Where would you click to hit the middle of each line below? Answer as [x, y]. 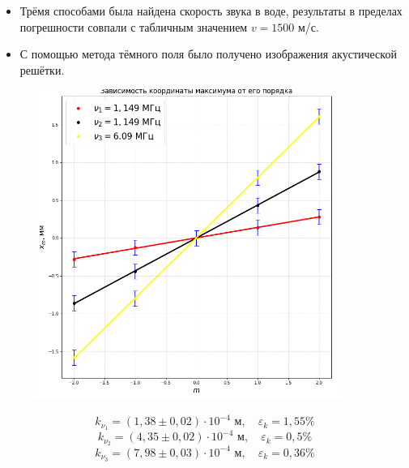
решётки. [42, 69]
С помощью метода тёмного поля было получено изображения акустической [208, 54]
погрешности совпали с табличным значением [134, 26]
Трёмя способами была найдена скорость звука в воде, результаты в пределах [211, 11]
